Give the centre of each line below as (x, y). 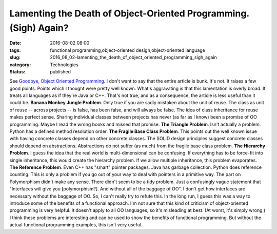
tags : (15, 50)
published (61, 71)
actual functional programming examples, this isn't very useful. (76, 225)
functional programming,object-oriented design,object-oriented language (127, 50)
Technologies (64, 65)
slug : (15, 57)
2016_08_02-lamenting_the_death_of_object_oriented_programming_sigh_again (134, 57)
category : (20, 65)
